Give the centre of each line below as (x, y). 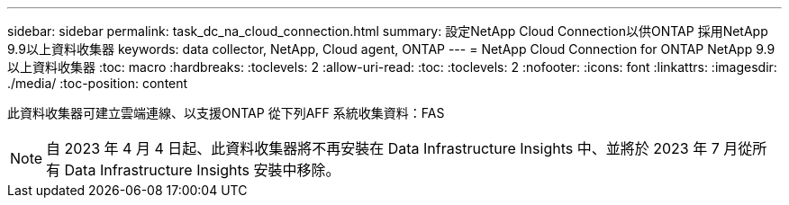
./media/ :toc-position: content (98, 83)
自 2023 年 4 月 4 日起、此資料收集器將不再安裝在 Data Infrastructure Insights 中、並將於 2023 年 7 (383, 148)
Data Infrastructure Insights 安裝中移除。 (202, 170)
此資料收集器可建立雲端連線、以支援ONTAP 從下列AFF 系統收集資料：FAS (226, 113)
